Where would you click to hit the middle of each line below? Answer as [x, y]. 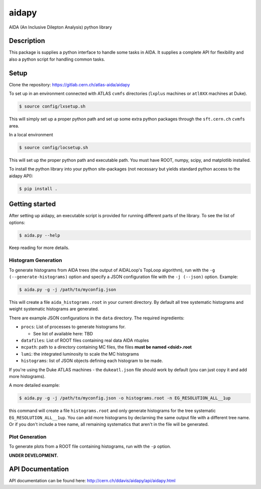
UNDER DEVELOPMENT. [34, 455]
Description [27, 41]
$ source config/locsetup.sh [54, 147]
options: [17, 222]
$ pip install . [38, 189]
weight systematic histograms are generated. [54, 309]
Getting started [32, 204]
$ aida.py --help [40, 235]
